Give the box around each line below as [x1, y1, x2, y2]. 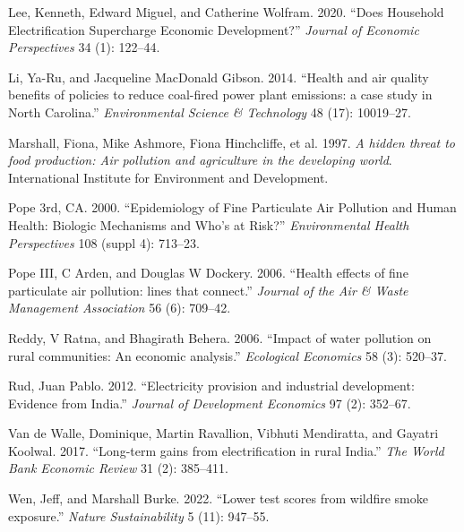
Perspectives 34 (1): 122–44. [8, 38, 160, 56]
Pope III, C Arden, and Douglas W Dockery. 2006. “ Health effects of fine [8, 263, 408, 282]
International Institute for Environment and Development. [8, 167, 329, 186]
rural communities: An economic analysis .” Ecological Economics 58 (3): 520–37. [8, 346, 447, 365]
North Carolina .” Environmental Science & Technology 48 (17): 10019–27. [8, 102, 411, 121]
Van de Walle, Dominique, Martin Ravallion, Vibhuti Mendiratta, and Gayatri [8, 424, 439, 442]
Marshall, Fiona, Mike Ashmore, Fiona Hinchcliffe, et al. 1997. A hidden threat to [8, 133, 456, 151]
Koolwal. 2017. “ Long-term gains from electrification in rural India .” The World [8, 441, 444, 459]
